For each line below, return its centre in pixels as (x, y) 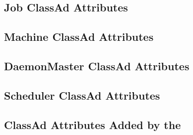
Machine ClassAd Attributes (79, 37)
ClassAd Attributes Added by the (93, 124)
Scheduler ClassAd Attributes (82, 95)
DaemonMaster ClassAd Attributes (97, 66)
